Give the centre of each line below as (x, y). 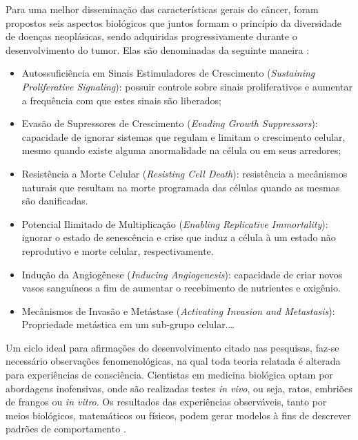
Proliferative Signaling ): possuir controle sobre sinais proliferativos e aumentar (187, 86)
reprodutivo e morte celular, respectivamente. (118, 250)
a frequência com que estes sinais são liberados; (121, 100)
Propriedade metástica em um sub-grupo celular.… (128, 324)
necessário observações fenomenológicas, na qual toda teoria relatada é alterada (173, 361)
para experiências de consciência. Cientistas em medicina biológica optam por (169, 375)
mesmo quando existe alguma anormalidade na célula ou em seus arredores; (181, 150)
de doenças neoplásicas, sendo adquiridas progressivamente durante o (151, 36)
